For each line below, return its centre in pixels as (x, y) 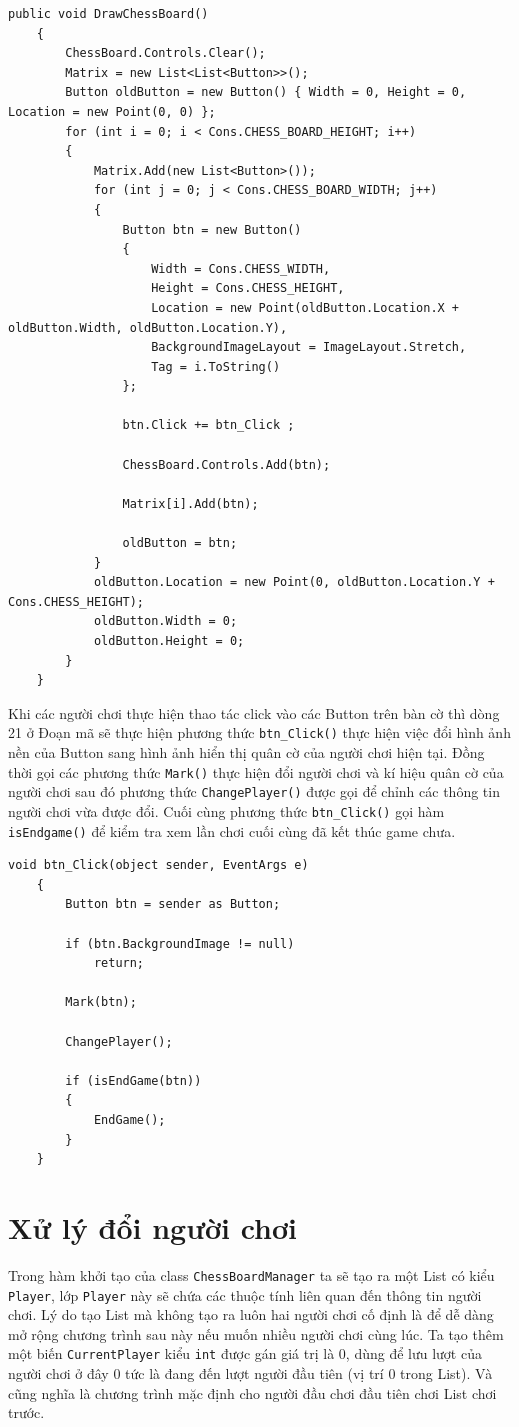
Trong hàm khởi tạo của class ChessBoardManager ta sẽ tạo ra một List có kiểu (251, 1274)
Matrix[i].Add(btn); (190, 503)
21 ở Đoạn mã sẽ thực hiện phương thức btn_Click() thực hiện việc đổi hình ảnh (259, 732)
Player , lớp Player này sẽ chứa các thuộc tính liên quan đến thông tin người (245, 1294)
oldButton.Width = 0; (165, 621)
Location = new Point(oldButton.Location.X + (305, 307)
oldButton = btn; (180, 543)
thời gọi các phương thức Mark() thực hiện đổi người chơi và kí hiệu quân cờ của (256, 771)
